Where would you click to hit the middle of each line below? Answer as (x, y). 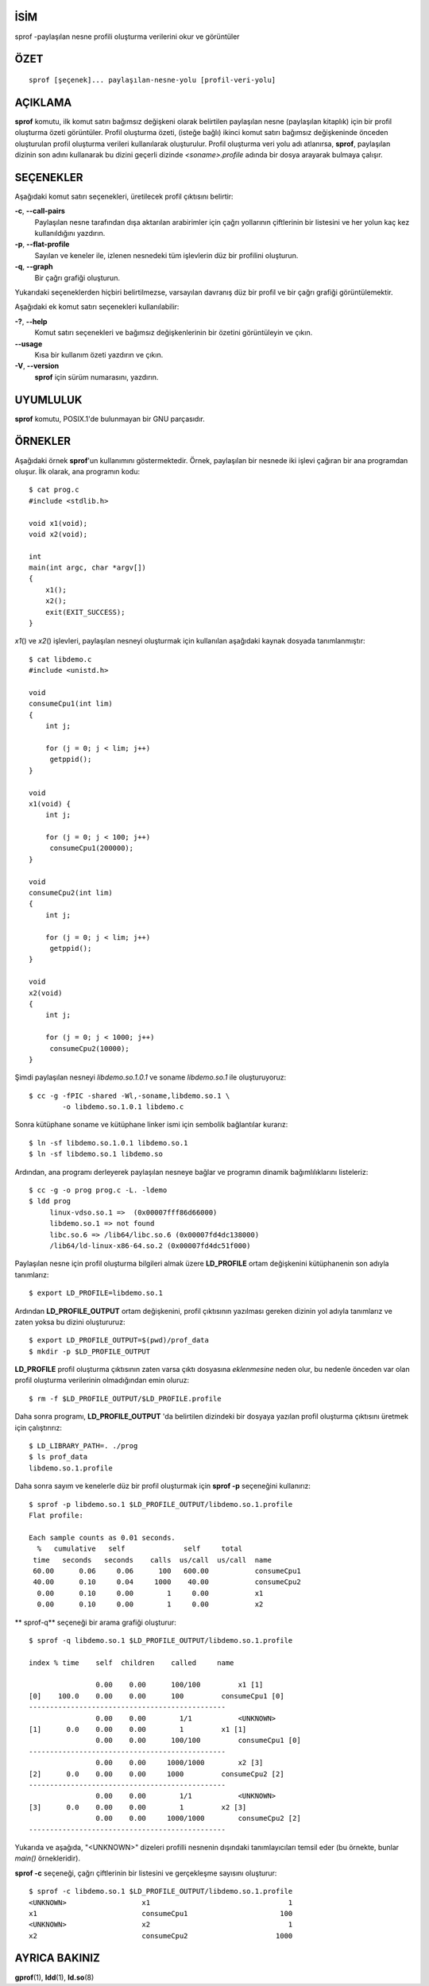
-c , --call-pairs (40, 211)
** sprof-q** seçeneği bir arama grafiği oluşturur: (95, 1622)
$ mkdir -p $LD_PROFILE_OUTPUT (90, 1351)
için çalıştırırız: (39, 1428)
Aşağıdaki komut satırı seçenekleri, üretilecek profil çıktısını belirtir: (124, 196)
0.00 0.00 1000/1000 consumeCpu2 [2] (198, 1818)
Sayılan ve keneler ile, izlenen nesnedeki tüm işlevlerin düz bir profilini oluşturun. (166, 255)
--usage (29, 344)
